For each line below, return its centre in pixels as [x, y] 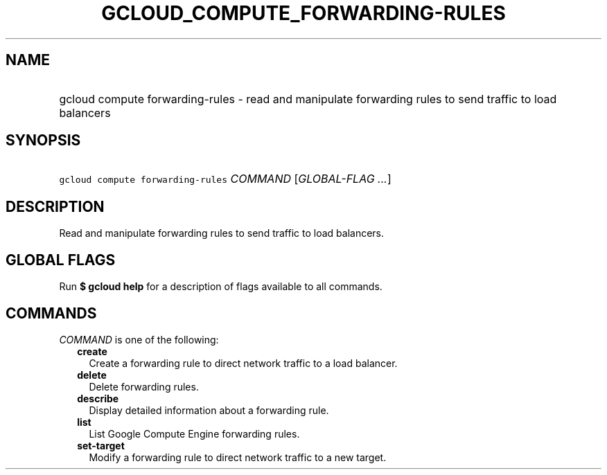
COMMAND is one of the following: [139, 339]
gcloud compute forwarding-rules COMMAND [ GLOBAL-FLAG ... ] [225, 179]
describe [98, 398]
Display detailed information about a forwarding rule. [209, 410]
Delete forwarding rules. [144, 386]
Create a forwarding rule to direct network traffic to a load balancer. [243, 363]
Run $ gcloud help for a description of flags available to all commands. [221, 287]
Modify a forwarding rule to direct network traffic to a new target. [238, 457]
